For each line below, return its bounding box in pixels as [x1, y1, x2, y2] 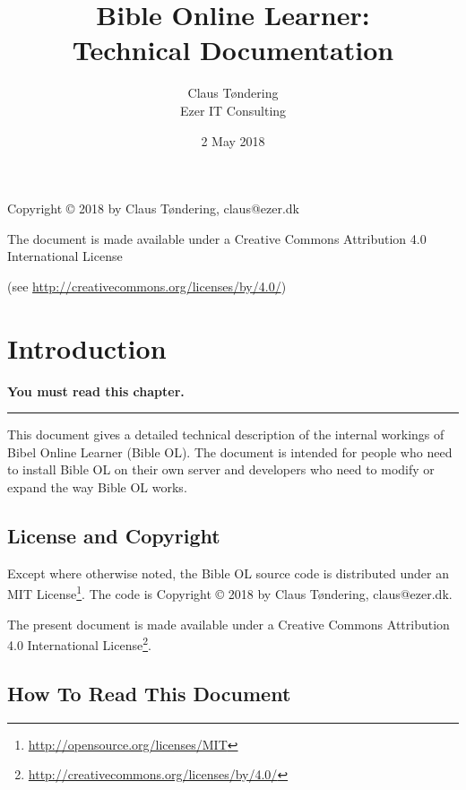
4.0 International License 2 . [7, 633, 151, 654]
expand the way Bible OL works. [7, 477, 187, 496]
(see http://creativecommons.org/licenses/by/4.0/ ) [7, 276, 287, 295]
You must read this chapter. [7, 381, 185, 400]
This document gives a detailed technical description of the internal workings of [7, 425, 444, 444]
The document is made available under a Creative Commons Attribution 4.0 [7, 229, 427, 247]
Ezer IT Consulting [179, 100, 287, 119]
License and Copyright [7, 521, 220, 549]
